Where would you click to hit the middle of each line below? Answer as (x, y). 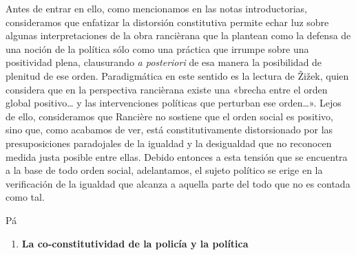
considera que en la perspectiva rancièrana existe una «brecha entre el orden (167, 89)
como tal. (25, 197)
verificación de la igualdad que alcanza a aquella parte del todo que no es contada (178, 183)
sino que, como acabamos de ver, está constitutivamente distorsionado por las (169, 130)
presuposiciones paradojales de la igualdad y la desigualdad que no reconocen (169, 143)
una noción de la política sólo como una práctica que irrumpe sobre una (157, 48)
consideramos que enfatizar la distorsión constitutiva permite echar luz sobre (167, 22)
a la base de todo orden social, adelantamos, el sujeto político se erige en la (164, 170)
